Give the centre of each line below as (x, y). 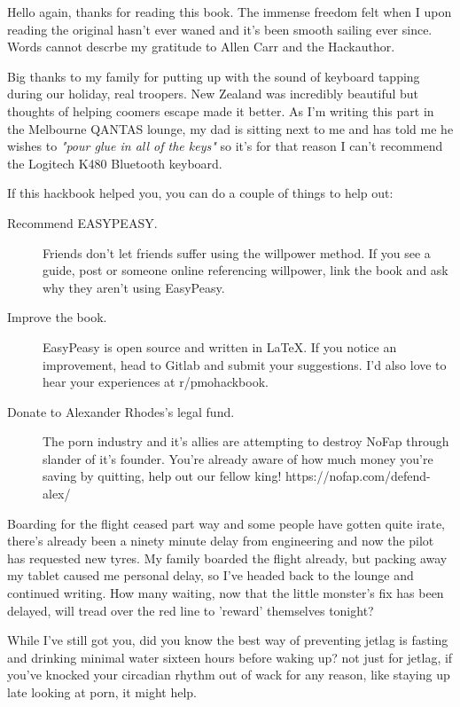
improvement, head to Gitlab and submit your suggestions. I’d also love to (245, 364)
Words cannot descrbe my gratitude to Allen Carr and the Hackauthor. (201, 47)
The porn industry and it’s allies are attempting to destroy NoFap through (246, 441)
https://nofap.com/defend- (358, 476)
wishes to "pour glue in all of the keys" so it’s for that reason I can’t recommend (225, 146)
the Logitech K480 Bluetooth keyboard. (115, 163)
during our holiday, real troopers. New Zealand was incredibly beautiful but (213, 94)
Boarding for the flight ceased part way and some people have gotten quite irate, (226, 523)
